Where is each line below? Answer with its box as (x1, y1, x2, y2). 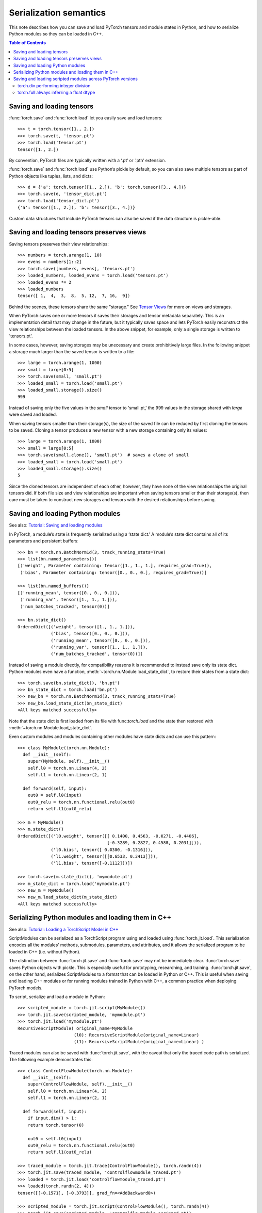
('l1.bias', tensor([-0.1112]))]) (50, 860, 133, 866)
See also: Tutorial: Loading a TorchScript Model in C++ (9, 926, 119, 932)
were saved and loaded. (9, 411, 57, 417)
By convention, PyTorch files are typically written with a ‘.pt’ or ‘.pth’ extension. (9, 157, 166, 163)
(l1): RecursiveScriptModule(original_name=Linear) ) (73, 1039, 205, 1045)
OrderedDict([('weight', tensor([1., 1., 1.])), (17, 624, 135, 629)
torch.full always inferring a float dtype (17, 90, 96, 96)
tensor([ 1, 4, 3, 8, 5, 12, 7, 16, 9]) (17, 293, 131, 298)
